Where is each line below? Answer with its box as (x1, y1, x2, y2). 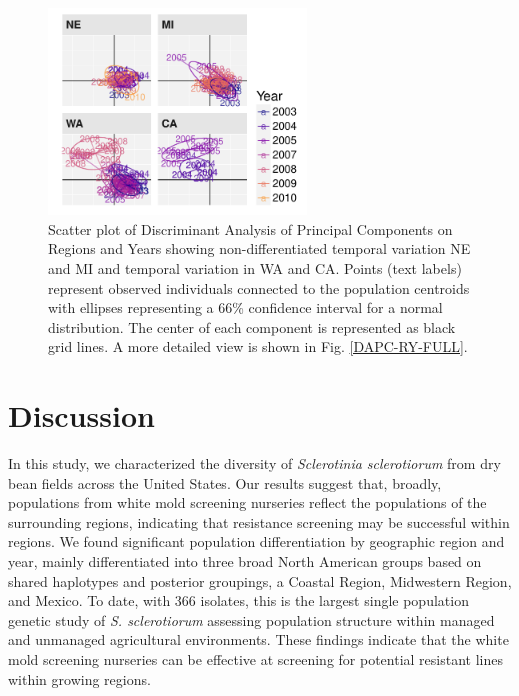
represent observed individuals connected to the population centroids (48, 277, 470, 298)
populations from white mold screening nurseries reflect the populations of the (8, 492, 487, 513)
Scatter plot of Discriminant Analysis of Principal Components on (48, 218, 453, 239)
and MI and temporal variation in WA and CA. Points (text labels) (48, 257, 462, 278)
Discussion (8, 395, 155, 436)
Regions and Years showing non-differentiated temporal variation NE (48, 238, 471, 259)
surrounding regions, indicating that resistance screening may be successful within (8, 511, 510, 532)
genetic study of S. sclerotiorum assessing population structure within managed (8, 609, 495, 630)
